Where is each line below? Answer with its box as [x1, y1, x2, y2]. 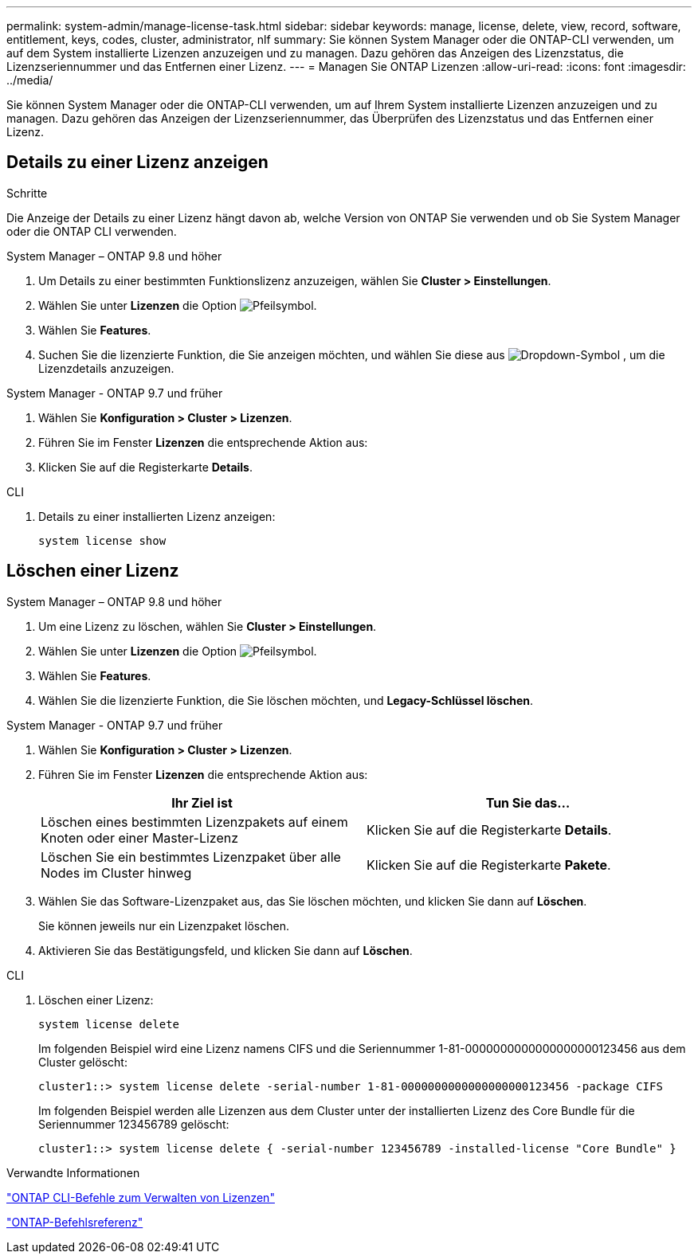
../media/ [6, 73, 53, 87]
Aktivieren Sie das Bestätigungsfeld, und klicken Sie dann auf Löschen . [38, 943, 413, 957]
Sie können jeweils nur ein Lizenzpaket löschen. [38, 918, 289, 933]
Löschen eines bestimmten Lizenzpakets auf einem [41, 813, 348, 830]
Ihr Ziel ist [171, 794, 233, 811]
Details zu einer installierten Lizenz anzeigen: [38, 509, 276, 523]
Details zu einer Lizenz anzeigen [6, 152, 269, 173]
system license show [38, 534, 167, 547]
